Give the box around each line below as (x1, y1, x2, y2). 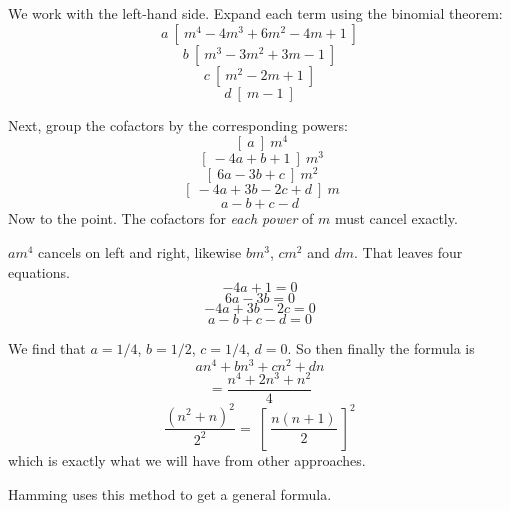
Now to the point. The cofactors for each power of (8, 208, 314, 229)
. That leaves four (354, 242, 463, 263)
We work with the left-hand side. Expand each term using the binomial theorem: (8, 3, 503, 23)
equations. (8, 261, 70, 282)
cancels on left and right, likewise (38, 242, 242, 263)
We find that (8, 338, 86, 359)
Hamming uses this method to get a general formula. (8, 483, 332, 504)
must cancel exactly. (334, 208, 458, 229)
